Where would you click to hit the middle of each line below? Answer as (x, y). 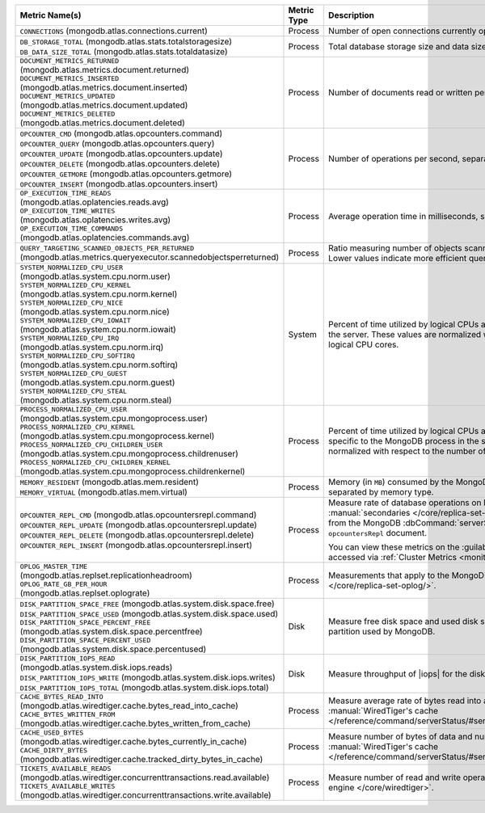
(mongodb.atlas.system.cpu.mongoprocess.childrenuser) (129, 454)
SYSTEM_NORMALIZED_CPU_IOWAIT (75, 320)
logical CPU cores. (364, 345)
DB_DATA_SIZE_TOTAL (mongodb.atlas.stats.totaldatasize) (124, 51)
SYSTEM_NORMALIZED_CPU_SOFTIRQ (77, 356)
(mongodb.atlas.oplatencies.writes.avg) (95, 220)
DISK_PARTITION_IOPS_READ (67, 659)
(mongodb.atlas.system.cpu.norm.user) (95, 276)
